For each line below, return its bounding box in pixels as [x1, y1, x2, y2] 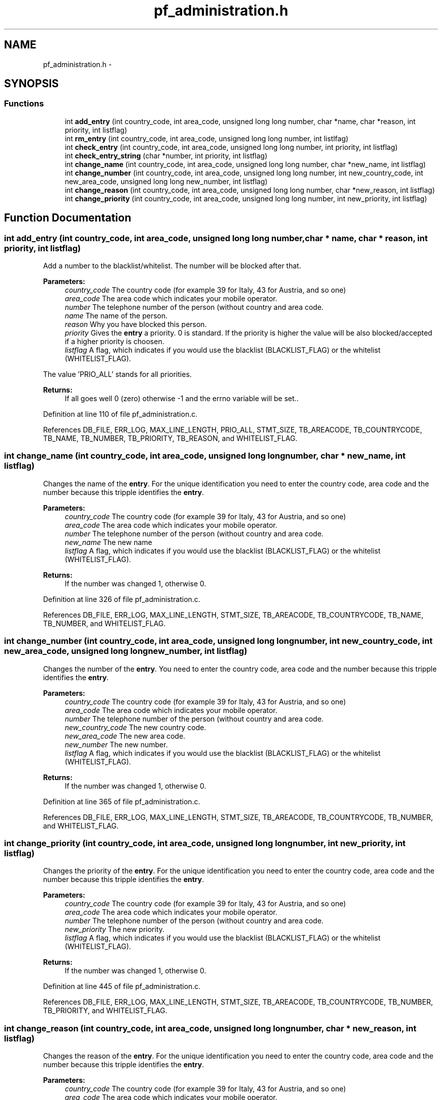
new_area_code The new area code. [65, 731, 186, 740]
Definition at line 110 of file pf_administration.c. [43, 410, 198, 419]
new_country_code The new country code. [65, 723, 206, 732]
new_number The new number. [65, 740, 168, 749]
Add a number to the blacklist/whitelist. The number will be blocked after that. [43, 261, 301, 270]
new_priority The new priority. [65, 925, 164, 934]
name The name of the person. [65, 311, 168, 320]
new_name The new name [65, 537, 152, 546]
